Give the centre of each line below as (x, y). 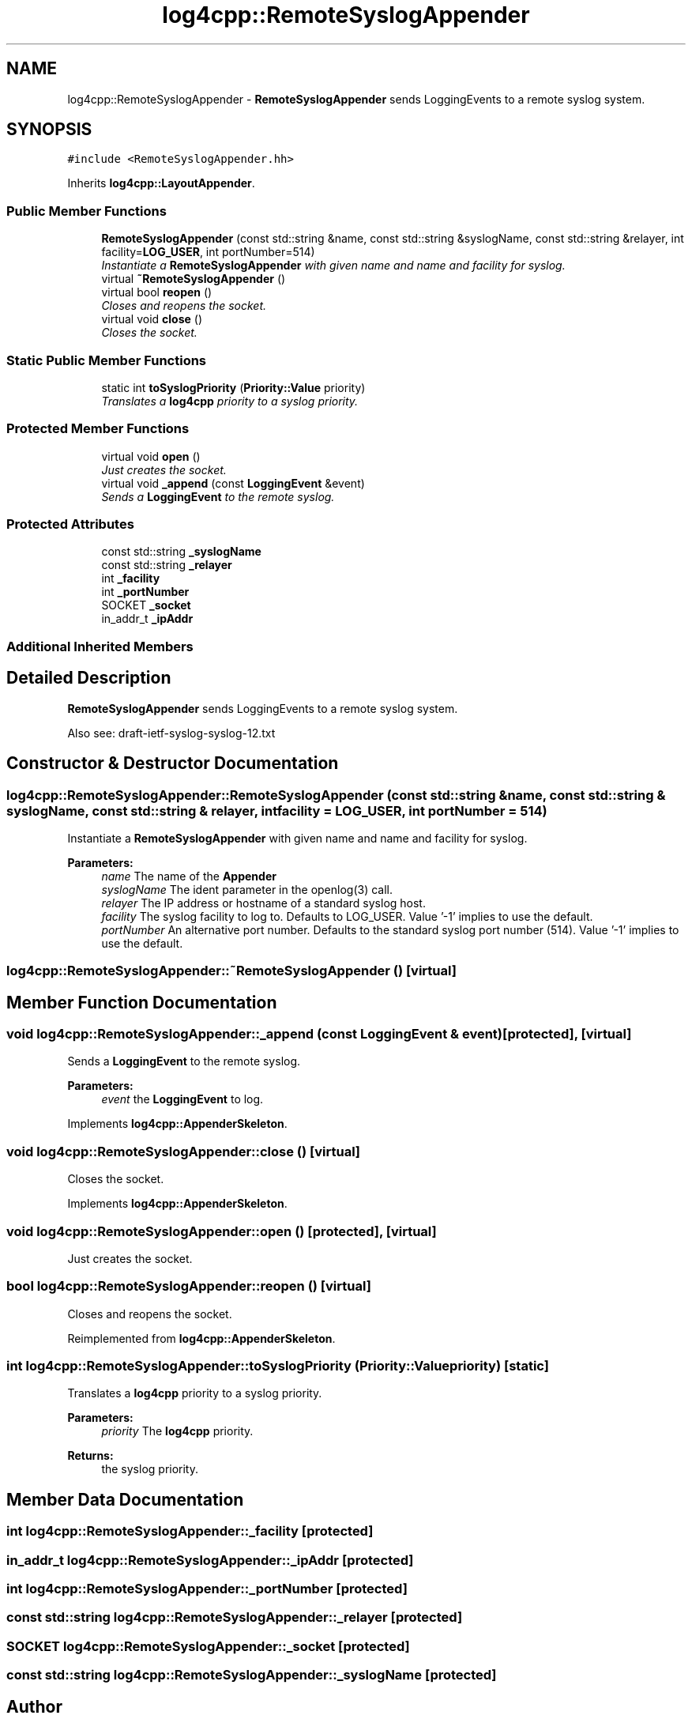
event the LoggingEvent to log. (182, 1099)
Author (34, 1706)
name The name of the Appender (189, 876)
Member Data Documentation (125, 1499)
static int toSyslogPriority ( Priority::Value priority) (233, 387)
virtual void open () (151, 456)
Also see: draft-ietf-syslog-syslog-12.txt (171, 733)
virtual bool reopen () (157, 292)
